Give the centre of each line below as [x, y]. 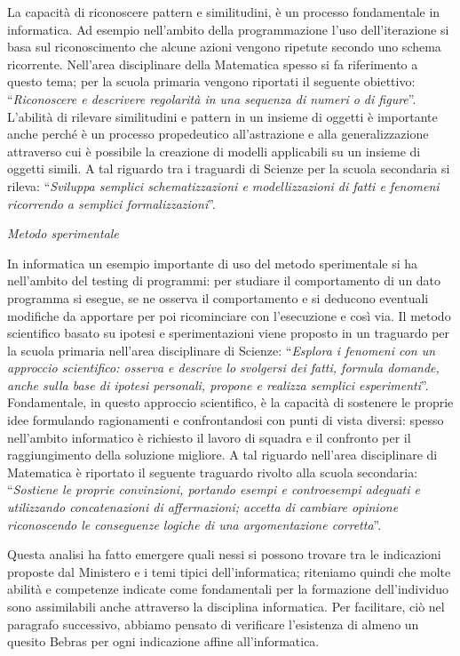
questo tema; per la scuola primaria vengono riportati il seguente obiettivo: [211, 81]
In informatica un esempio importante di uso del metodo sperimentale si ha [213, 263]
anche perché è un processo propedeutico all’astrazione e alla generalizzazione [218, 134]
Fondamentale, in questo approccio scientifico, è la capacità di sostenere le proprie [230, 402]
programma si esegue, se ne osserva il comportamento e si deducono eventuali [218, 297]
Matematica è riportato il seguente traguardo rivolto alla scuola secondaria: [213, 472]
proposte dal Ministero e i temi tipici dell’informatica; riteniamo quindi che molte [229, 571]
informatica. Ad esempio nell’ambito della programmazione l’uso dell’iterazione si [228, 29]
